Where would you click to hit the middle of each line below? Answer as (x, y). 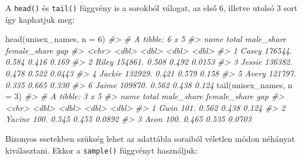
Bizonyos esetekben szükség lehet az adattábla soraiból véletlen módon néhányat (150, 138)
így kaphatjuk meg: (40, 19)
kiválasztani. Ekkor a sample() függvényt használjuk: (101, 150)
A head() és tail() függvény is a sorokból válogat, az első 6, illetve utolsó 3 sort (152, 8)
